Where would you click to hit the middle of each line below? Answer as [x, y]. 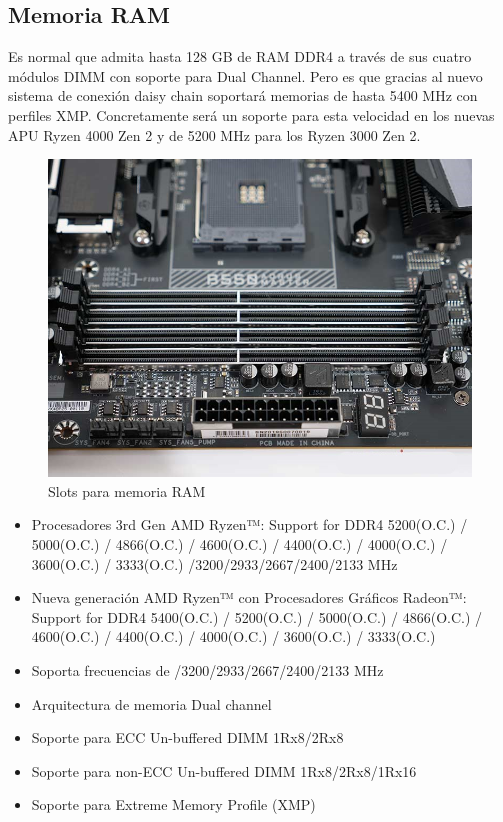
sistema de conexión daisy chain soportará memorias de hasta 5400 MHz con [243, 95]
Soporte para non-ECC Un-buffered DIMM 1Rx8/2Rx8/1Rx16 [224, 770]
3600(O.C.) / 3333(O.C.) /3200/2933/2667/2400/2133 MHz [214, 563]
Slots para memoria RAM [127, 490]
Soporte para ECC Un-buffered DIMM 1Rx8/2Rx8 [187, 737]
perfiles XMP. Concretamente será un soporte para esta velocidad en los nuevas [251, 114]
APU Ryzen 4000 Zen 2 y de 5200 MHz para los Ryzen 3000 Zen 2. [214, 134]
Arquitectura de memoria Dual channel [151, 703]
